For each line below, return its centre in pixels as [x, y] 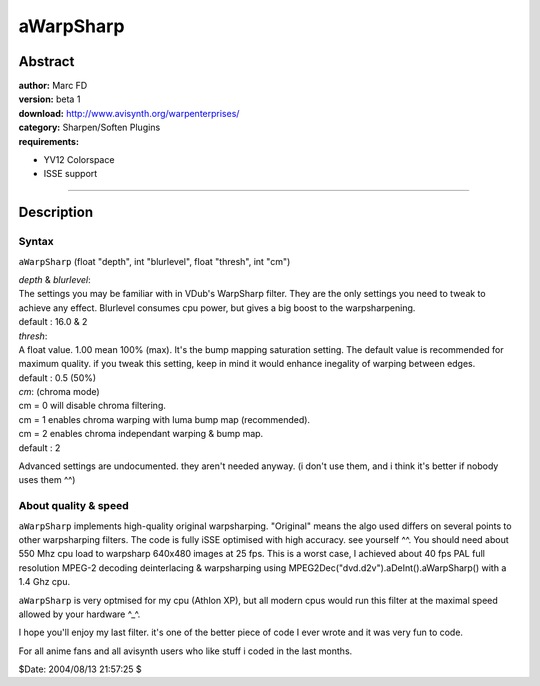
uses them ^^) [47, 480]
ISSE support [70, 174]
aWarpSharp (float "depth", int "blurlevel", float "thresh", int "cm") [154, 261]
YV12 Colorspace [79, 160]
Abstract [46, 61]
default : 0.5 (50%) [57, 377]
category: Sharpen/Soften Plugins [89, 127]
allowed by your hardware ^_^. [79, 614]
